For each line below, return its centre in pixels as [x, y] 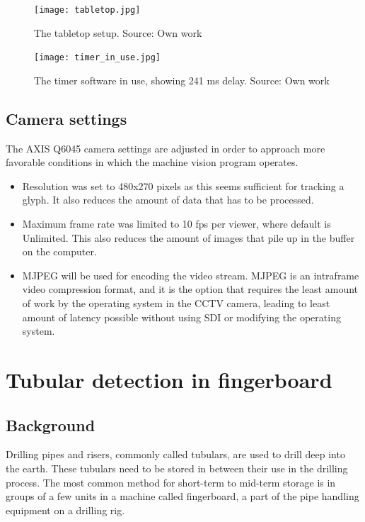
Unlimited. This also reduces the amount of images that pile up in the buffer [189, 237]
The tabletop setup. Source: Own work [118, 32]
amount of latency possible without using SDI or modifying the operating [181, 317]
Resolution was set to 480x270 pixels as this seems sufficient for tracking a [183, 185]
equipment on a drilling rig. [65, 510]
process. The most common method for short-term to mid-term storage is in [171, 482]
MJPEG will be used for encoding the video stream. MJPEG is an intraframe [191, 275]
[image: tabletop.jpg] [87, 10]
